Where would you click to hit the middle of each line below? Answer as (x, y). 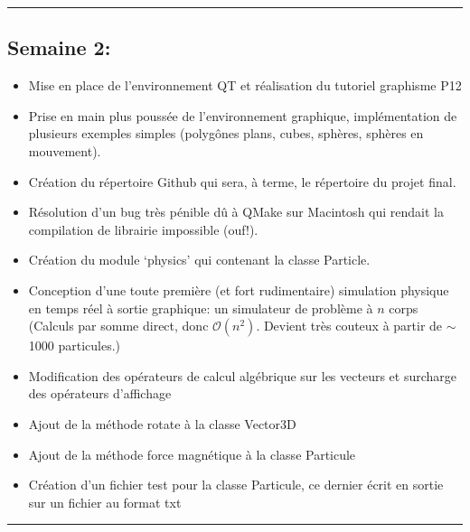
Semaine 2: (59, 47)
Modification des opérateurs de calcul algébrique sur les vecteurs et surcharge (243, 375)
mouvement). (65, 150)
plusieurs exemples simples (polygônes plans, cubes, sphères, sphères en (226, 133)
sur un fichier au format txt (105, 502)
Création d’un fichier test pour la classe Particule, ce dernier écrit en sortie (236, 485)
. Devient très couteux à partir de (349, 326)
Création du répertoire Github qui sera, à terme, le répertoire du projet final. (242, 181)
